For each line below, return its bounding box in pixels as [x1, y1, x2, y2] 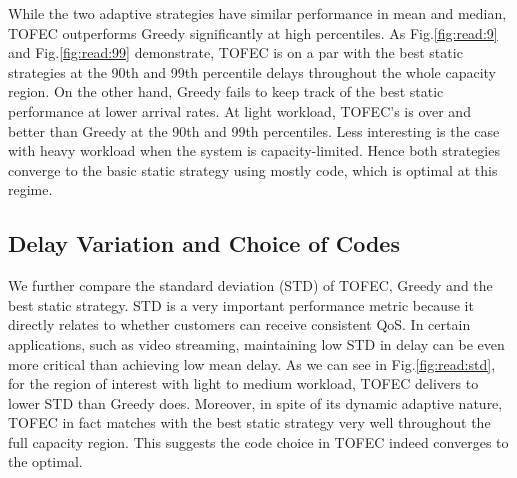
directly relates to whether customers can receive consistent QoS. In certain [8, 314, 471, 335]
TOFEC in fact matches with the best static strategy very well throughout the [8, 412, 491, 433]
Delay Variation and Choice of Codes [8, 228, 400, 259]
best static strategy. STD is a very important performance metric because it [8, 294, 474, 315]
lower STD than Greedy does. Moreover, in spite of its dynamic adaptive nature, [8, 392, 503, 413]
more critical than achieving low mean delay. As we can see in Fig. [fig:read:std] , [8, 353, 496, 374]
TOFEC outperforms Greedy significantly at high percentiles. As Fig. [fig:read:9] [8, 22, 498, 43]
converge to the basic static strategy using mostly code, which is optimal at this [8, 159, 498, 180]
